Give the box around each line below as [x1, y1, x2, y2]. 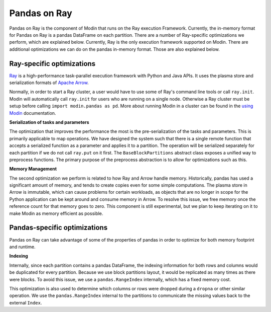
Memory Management [9, 166, 57, 172]
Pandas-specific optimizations [9, 223, 108, 232]
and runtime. [9, 244, 36, 250]
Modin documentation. [9, 110, 56, 116]
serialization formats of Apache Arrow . [9, 80, 89, 86]
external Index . [9, 299, 42, 305]
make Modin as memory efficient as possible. [9, 210, 103, 216]
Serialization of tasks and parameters [9, 119, 90, 125]
